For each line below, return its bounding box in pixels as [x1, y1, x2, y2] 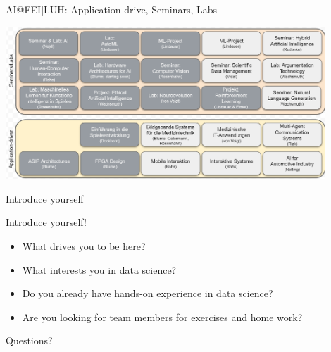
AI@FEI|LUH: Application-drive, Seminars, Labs [6, 2, 218, 16]
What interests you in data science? [22, 262, 177, 277]
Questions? [6, 333, 53, 348]
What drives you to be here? [22, 238, 146, 253]
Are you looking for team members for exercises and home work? [22, 309, 303, 324]
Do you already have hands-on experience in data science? [22, 286, 273, 301]
